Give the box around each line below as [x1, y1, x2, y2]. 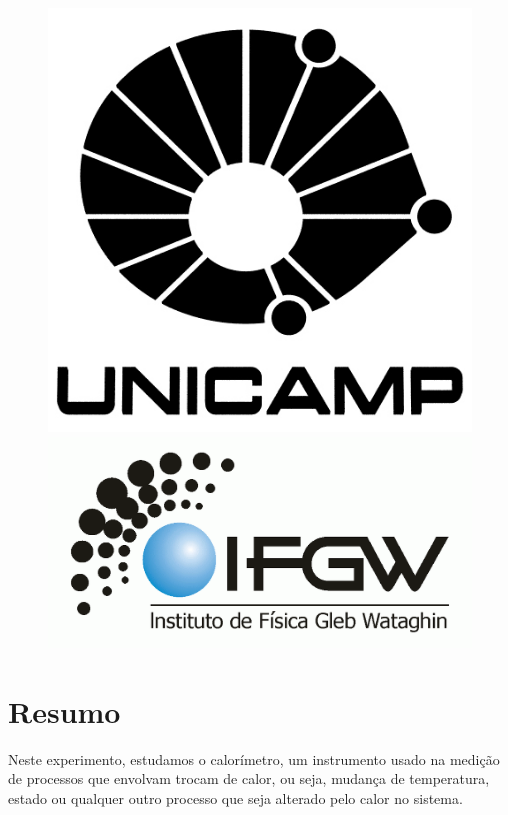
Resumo [8, 690, 121, 731]
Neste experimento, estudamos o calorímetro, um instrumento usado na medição [8, 748, 500, 769]
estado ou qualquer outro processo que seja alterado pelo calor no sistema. [8, 788, 463, 809]
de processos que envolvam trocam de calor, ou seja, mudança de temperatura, [8, 768, 490, 789]
